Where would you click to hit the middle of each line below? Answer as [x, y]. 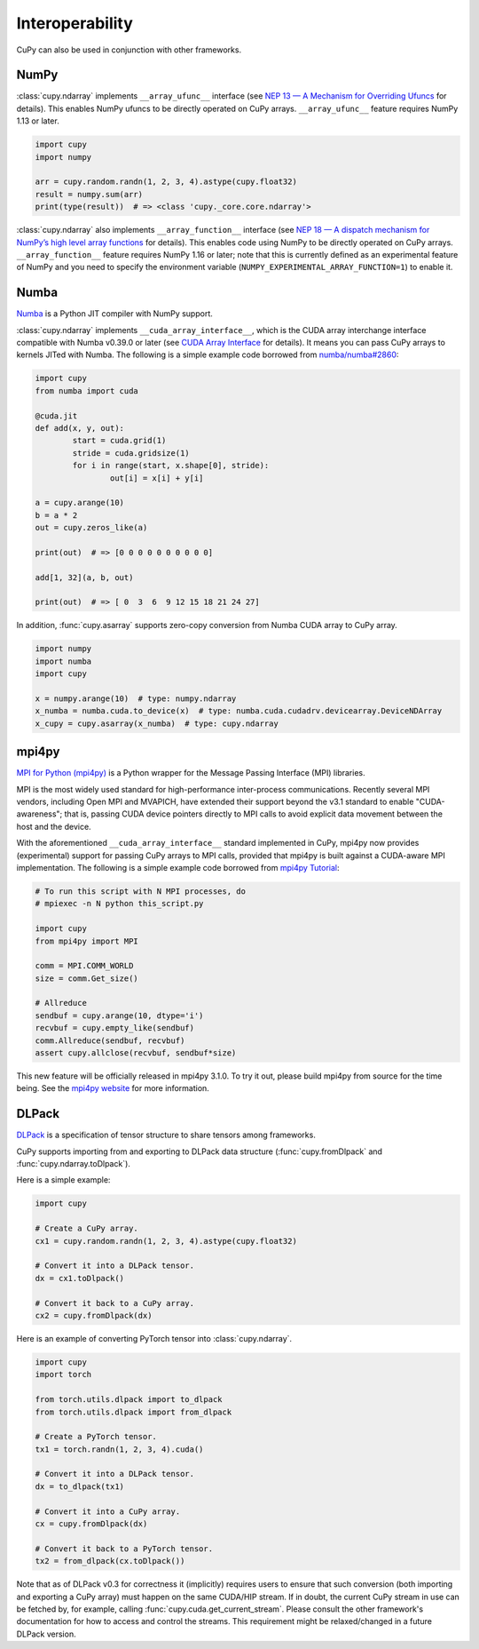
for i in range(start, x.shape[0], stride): [171, 466]
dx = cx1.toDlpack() [79, 1278]
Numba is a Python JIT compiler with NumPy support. [114, 314]
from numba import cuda [87, 390]
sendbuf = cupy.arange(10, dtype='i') [119, 1016]
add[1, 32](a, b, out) [84, 577]
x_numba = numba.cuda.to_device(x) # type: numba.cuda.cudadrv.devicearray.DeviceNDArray [239, 711]
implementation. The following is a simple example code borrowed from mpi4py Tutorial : [178, 867]
